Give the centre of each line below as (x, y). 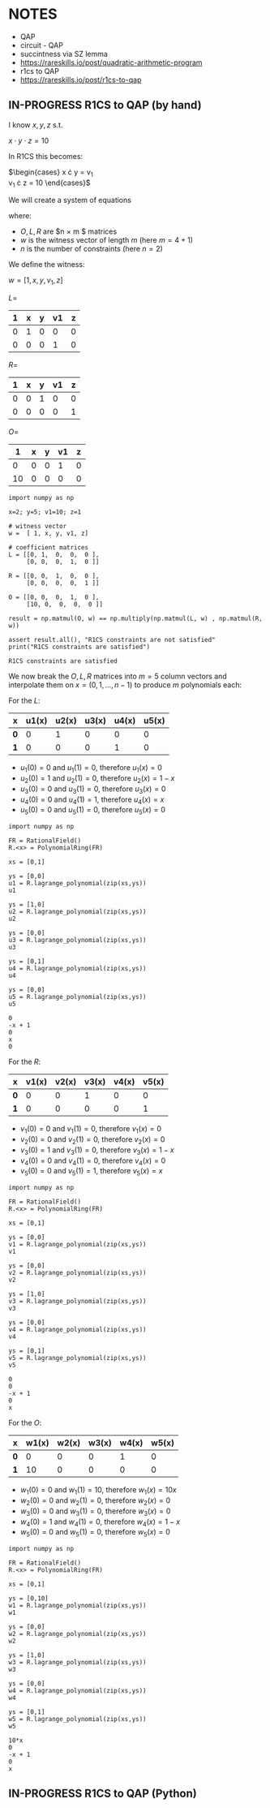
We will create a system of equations (70, 200)
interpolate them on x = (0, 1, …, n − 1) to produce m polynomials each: (125, 685)
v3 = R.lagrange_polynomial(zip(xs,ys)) (78, 1302)
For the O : (25, 1423)
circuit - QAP (41, 45)
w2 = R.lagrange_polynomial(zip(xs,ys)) (78, 1634)
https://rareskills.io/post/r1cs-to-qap (81, 80)
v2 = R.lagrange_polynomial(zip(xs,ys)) (78, 1273)
